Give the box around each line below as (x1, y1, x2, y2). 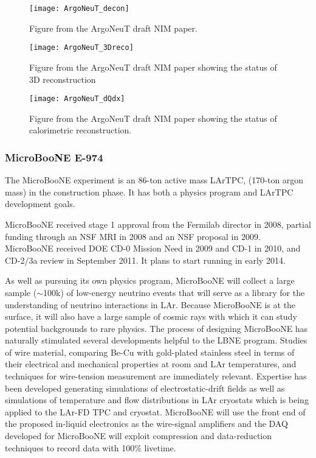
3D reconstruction (29, 72, 96, 85)
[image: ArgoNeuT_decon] (29, 4, 129, 13)
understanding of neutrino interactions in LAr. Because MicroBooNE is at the (5, 298, 296, 311)
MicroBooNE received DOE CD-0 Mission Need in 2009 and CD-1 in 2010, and (5, 242, 301, 255)
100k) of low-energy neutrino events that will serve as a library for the (43, 286, 305, 298)
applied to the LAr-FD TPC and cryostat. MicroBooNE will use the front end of (5, 405, 306, 418)
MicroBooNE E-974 (5, 149, 103, 164)
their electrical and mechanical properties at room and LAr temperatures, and (5, 358, 297, 370)
